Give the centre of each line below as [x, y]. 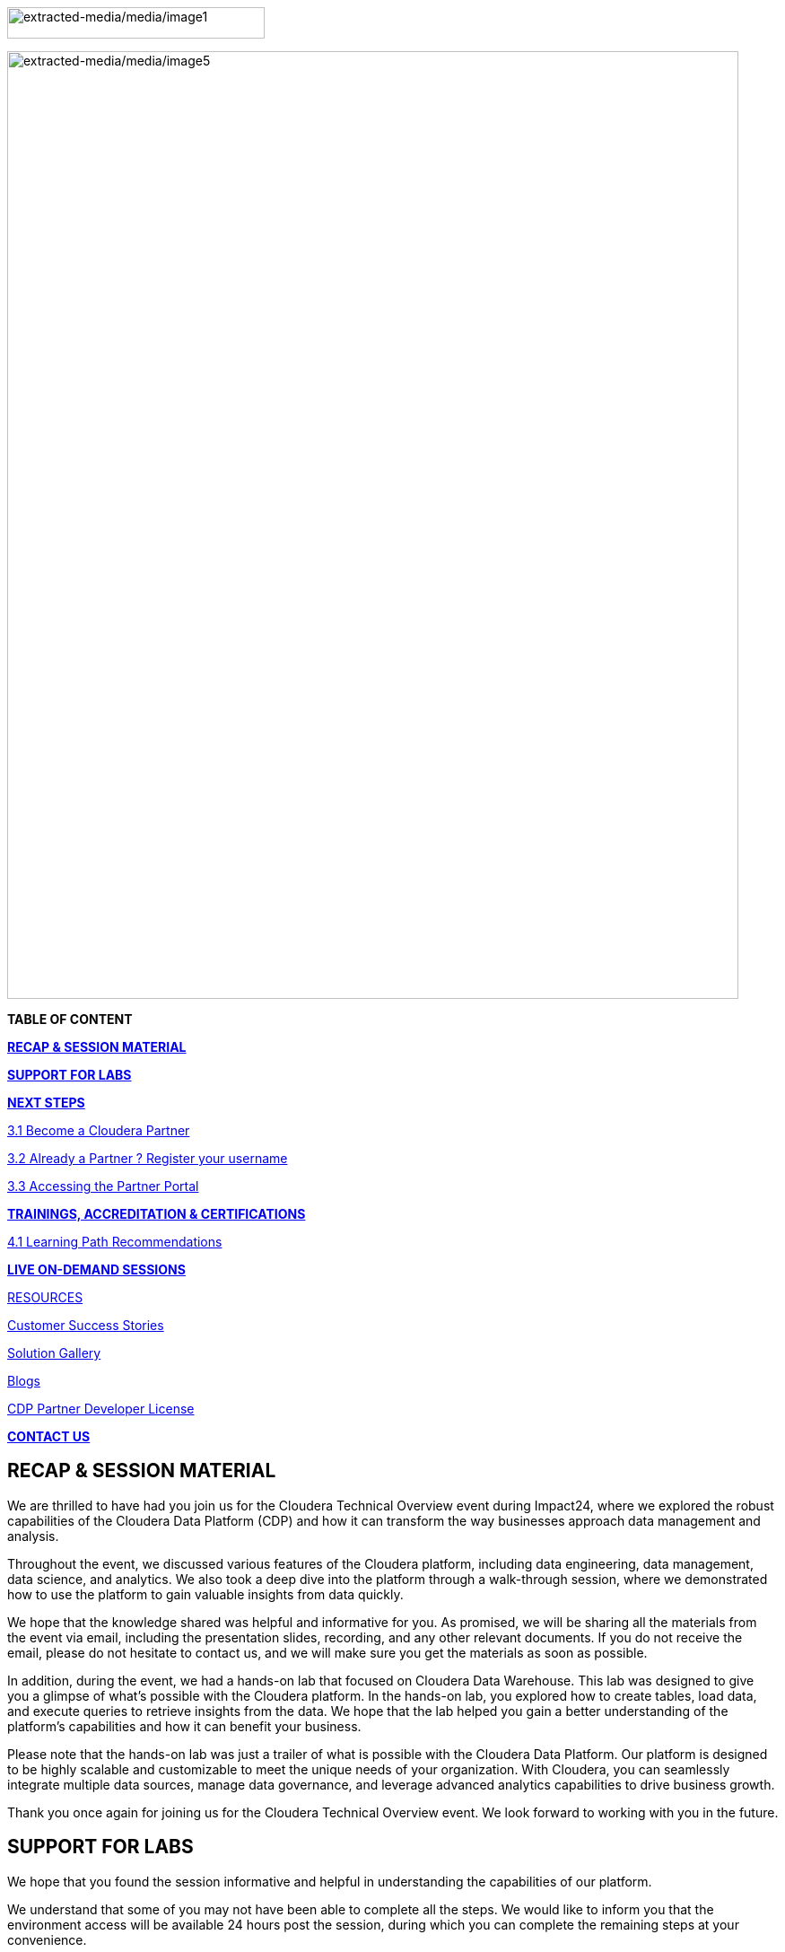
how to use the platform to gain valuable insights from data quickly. [205, 1594]
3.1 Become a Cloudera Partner [99, 1130]
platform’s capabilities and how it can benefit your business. [184, 1726]
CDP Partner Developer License [101, 1409]
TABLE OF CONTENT [70, 1019]
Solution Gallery [54, 1353]
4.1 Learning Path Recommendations [115, 1242]
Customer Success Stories [86, 1325]
